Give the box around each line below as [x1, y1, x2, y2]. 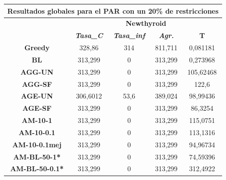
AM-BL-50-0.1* [10, 163, 64, 174]
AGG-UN [20, 66, 54, 77]
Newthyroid [125, 18, 166, 28]
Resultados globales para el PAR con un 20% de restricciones [7, 5, 219, 16]
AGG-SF [21, 79, 52, 89]
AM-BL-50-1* [13, 151, 61, 161]
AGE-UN [21, 91, 53, 101]
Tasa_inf [113, 30, 145, 40]
